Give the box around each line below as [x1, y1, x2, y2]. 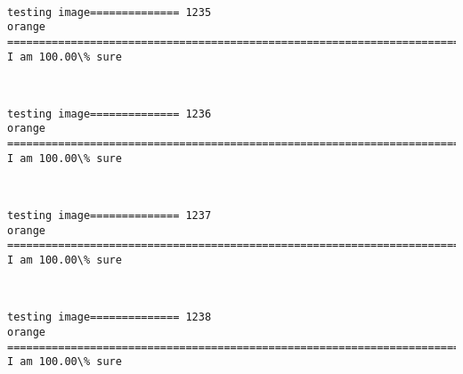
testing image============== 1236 [7, 107, 212, 120]
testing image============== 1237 [7, 209, 212, 223]
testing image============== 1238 [7, 311, 212, 324]
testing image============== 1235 [7, 5, 212, 19]
